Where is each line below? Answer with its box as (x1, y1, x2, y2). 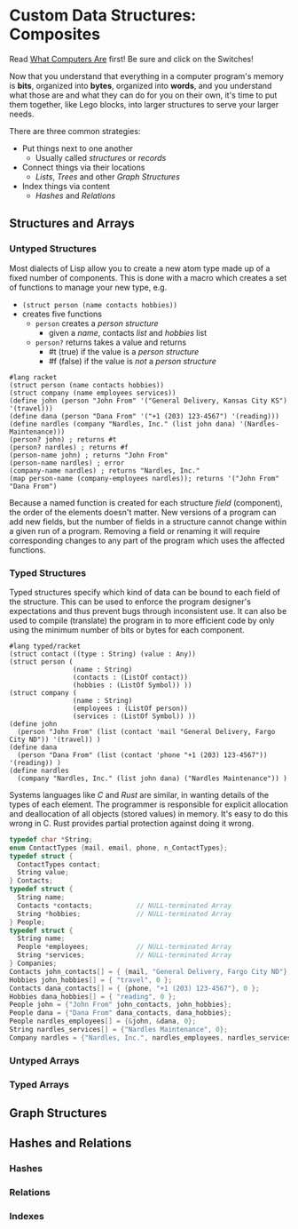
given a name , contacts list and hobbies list (48, 327, 208, 338)
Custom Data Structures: (9, 5, 197, 26)
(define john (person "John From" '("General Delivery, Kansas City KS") (9, 396, 288, 405)
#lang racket (9, 372, 58, 382)
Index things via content (21, 180, 111, 191)
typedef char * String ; (9, 834, 93, 844)
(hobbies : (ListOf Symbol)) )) (72, 681, 192, 690)
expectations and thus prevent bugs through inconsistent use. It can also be (9, 605, 287, 616)
